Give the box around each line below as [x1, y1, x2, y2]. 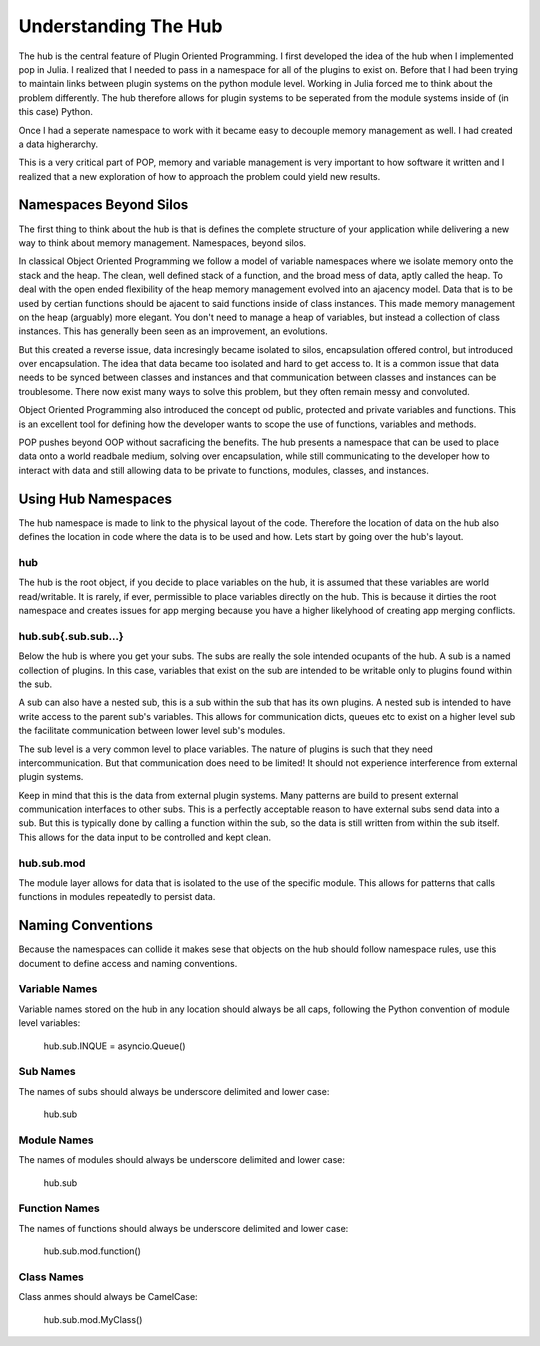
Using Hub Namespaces [18, 490, 173, 507]
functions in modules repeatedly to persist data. [18, 891, 216, 903]
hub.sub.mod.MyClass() [43, 1313, 143, 1325]
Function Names [18, 1201, 100, 1215]
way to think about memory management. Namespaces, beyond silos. [18, 236, 307, 249]
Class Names [18, 1270, 85, 1284]
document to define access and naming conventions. [18, 957, 238, 969]
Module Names [18, 1133, 94, 1147]
